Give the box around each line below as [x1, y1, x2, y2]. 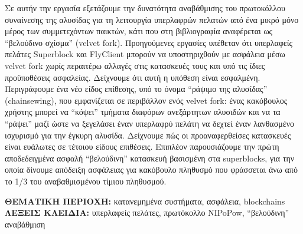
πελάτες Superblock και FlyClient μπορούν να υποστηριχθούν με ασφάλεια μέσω [5, 48, 285, 60]
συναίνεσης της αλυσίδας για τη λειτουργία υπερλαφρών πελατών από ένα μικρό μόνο [5, 13, 299, 25]
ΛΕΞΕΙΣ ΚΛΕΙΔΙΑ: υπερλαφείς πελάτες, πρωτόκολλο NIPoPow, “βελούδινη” [5, 206, 289, 219]
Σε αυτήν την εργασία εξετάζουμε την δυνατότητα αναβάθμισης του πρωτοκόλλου [5, 2, 285, 14]
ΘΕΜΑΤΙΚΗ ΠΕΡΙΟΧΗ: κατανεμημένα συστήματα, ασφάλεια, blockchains [5, 195, 285, 207]
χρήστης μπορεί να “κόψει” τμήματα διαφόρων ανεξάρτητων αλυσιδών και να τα [5, 106, 281, 118]
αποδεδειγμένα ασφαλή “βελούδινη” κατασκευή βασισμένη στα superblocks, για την [5, 151, 295, 164]
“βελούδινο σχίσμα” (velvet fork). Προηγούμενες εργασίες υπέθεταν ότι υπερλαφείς [5, 36, 293, 48]
